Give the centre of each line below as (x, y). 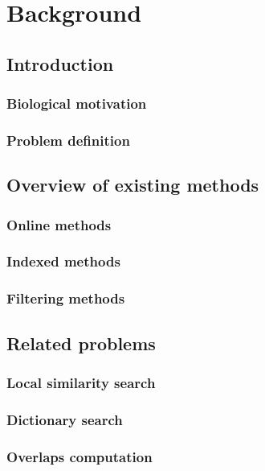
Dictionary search (65, 419)
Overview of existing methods (133, 185)
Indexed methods (63, 261)
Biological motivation (77, 103)
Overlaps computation (79, 456)
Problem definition (68, 140)
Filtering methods (66, 298)
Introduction (60, 63)
